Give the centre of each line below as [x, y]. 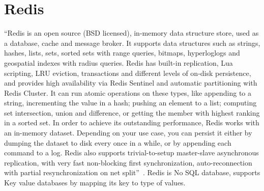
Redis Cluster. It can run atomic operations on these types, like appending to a [128, 92]
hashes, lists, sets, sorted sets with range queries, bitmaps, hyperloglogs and [122, 53]
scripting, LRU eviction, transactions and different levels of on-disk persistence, [128, 73]
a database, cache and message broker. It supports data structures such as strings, [132, 43]
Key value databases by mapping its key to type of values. [95, 183]
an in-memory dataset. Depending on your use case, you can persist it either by [128, 133]
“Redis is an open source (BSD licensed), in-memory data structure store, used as [131, 33]
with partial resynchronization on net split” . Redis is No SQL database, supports [132, 172]
